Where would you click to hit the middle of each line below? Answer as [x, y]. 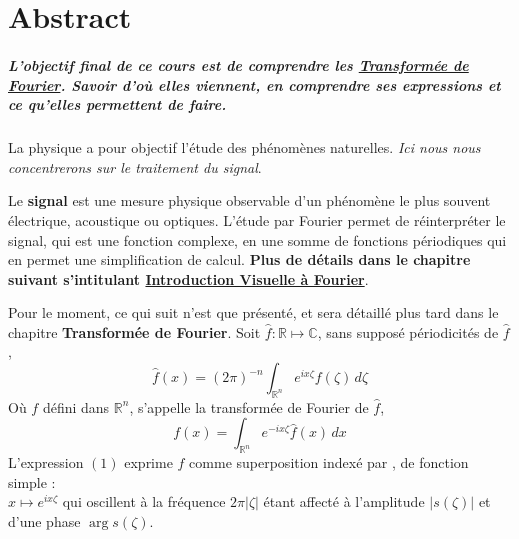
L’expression [46, 462]
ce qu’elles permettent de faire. [117, 104]
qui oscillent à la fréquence [144, 501]
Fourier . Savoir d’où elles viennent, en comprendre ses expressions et [254, 84]
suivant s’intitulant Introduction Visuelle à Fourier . [188, 278]
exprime [148, 462]
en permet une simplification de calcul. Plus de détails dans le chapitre [239, 259]
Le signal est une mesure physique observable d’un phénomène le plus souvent [249, 200]
